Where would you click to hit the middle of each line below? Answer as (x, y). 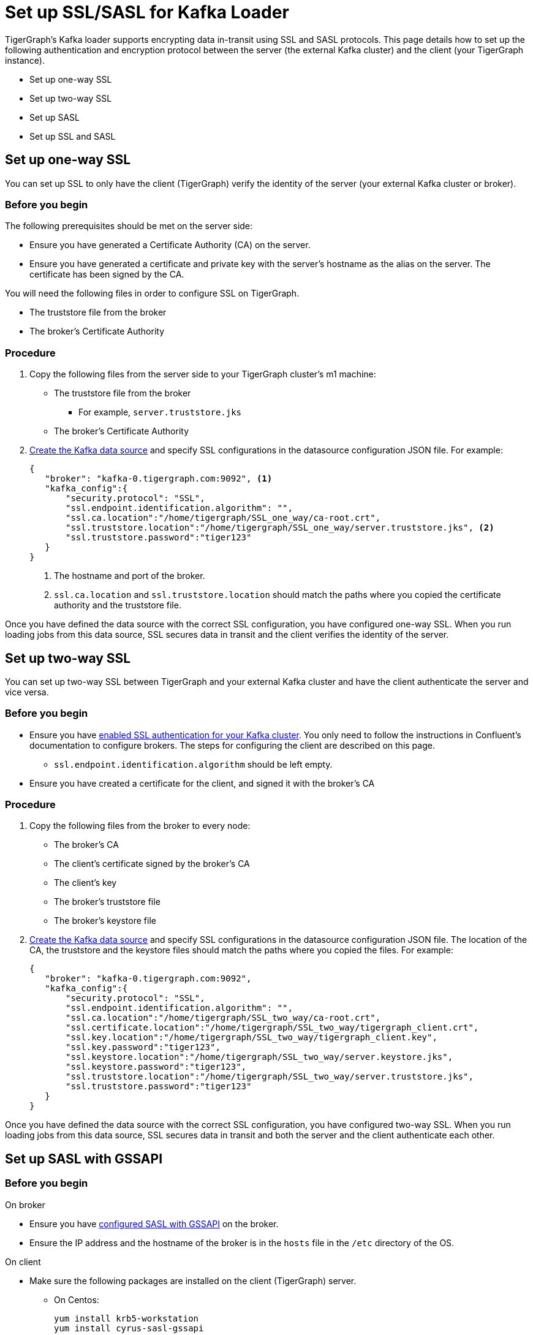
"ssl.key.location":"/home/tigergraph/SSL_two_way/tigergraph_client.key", (251, 1038)
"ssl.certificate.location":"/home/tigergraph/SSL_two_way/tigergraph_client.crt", (272, 1028)
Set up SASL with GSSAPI (84, 1159)
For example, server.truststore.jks (160, 412)
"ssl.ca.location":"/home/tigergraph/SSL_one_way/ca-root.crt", (223, 518)
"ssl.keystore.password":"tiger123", (156, 1067)
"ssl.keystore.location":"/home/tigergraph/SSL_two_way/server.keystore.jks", (259, 1057)
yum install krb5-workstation (127, 1318)
